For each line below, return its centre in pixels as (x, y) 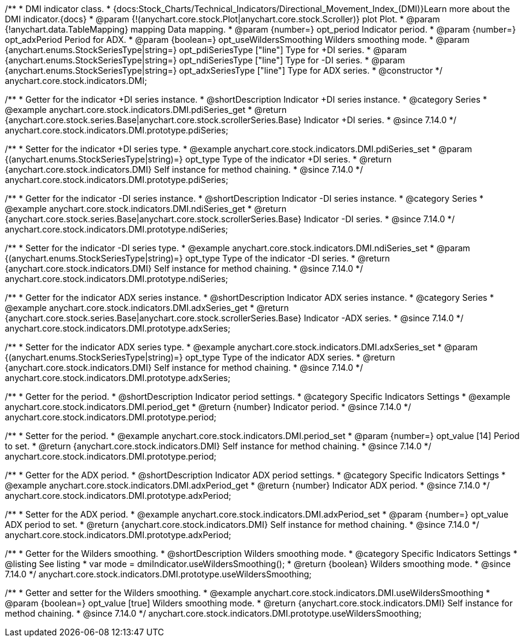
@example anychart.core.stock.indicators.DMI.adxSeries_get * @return (147, 308)
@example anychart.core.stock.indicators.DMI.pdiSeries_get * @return (146, 110)
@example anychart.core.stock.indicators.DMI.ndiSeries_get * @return (146, 209)
